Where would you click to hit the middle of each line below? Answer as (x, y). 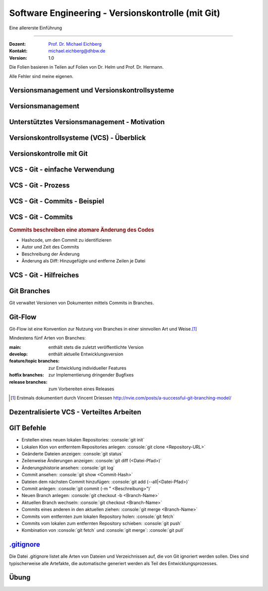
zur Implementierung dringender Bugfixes (91, 375)
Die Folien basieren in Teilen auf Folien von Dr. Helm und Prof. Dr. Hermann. (86, 67)
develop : (19, 354)
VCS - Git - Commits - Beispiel (57, 201)
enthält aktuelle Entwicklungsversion (86, 354)
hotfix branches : (27, 375)
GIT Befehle (28, 428)
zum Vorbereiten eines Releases (81, 389)
